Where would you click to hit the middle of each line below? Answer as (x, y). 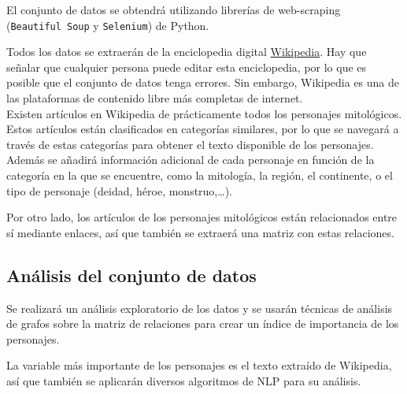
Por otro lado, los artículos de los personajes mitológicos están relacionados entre (202, 217)
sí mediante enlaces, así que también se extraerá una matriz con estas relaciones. (200, 232)
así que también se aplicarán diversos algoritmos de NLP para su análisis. (184, 380)
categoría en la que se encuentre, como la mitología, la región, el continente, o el (200, 175)
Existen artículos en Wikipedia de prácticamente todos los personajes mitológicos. (204, 113)
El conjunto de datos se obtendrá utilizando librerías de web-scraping (174, 9)
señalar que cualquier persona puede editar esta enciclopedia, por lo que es (187, 67)
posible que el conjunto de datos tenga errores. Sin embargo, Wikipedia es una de (203, 82)
